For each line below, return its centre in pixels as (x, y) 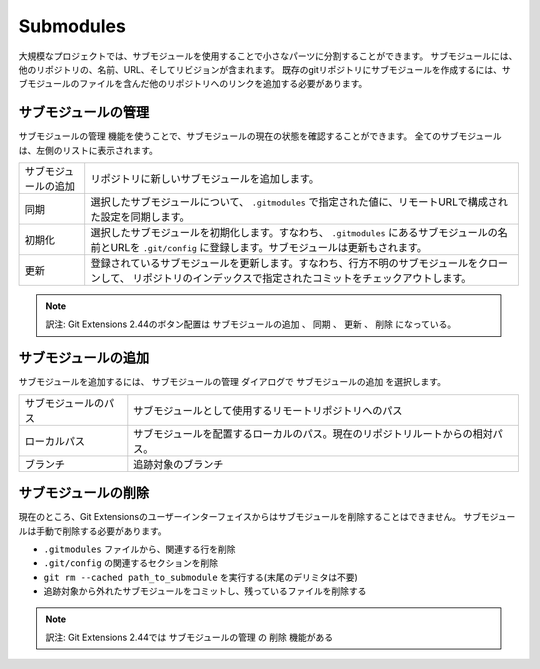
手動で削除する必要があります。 (101, 531)
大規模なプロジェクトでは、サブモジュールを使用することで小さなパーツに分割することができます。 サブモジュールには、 (268, 56)
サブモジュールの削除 (84, 493)
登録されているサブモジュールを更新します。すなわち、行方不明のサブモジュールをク (289, 263)
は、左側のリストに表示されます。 (88, 150)
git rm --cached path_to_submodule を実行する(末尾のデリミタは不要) (201, 577)
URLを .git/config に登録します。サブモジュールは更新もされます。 (268, 248)
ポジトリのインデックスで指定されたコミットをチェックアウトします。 (307, 278)
